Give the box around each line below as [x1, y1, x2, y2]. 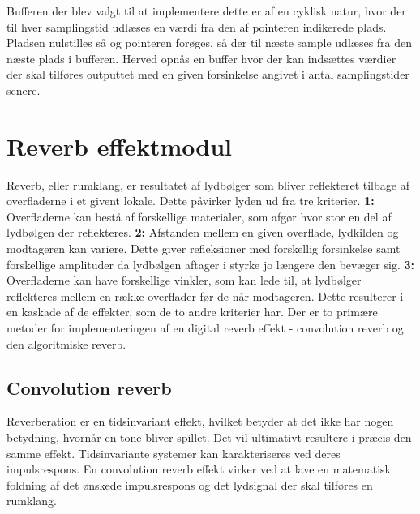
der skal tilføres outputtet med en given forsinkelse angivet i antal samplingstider [6, 66, 409, 83]
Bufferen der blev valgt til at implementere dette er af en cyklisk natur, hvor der [6, 2, 406, 19]
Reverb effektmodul [6, 129, 233, 162]
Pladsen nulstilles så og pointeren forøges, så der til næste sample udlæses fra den [6, 34, 413, 51]
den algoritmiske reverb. [6, 335, 126, 352]
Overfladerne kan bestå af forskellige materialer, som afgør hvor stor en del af [6, 208, 392, 225]
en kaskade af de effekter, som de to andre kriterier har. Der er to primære [6, 303, 378, 320]
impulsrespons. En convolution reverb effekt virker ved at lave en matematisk [6, 460, 391, 478]
